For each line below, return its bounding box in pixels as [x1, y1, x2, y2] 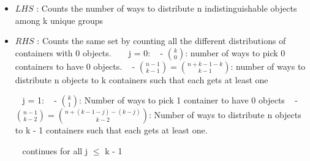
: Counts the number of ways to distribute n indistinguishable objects [36, 2, 297, 14]
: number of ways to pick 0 [185, 46, 285, 59]
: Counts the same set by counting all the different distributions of [37, 34, 286, 47]
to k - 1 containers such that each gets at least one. [15, 124, 208, 137]
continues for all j [22, 144, 88, 157]
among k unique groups [15, 13, 104, 26]
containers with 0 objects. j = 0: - [15, 46, 164, 59]
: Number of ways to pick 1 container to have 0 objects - [79, 94, 298, 107]
